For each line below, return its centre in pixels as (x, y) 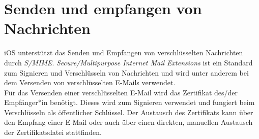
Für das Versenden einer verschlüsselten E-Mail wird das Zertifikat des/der (121, 92)
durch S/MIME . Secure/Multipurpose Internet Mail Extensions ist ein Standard (128, 62)
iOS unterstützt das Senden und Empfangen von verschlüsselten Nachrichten (124, 53)
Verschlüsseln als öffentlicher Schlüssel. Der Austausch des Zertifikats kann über (129, 112)
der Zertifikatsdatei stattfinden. (53, 132)
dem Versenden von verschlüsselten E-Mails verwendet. (90, 82)
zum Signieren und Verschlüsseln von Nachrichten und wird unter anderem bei (126, 72)
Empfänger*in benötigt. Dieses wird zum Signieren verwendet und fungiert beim (129, 102)
